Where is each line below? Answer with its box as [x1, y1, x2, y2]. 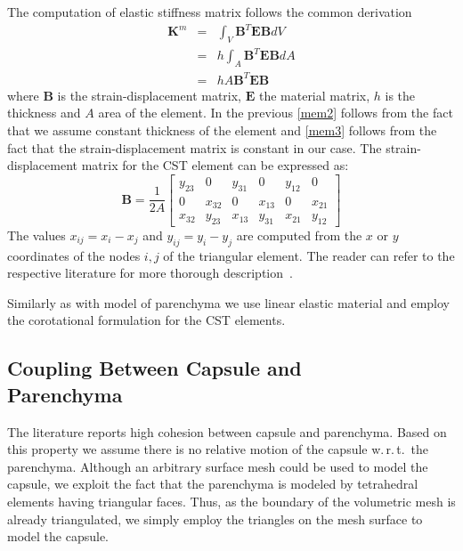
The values [7, 225, 66, 244]
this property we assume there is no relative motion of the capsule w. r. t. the [7, 440, 429, 458]
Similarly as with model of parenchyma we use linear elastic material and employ [7, 293, 450, 312]
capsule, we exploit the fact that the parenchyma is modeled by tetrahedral [7, 474, 418, 493]
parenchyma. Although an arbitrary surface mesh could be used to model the [7, 457, 428, 475]
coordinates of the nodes [7, 246, 141, 264]
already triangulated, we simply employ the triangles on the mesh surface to [7, 509, 423, 528]
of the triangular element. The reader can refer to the [163, 246, 455, 264]
